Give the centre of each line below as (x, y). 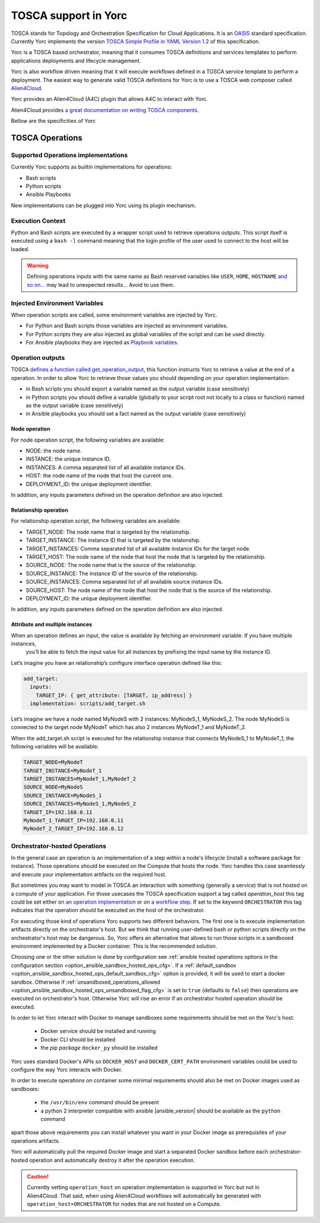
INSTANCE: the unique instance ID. (68, 459)
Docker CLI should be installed (78, 1040)
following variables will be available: (55, 747)
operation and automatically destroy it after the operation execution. (112, 1160)
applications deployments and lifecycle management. (76, 61)
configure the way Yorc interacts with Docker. (67, 1070)
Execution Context (38, 221)
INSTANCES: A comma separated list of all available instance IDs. (105, 467)
